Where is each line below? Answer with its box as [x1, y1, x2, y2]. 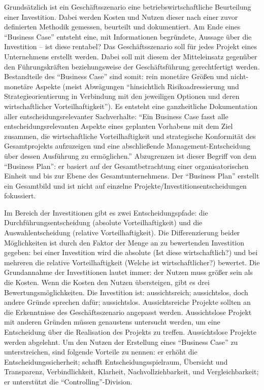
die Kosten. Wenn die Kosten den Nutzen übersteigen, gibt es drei [4, 277, 210, 288]
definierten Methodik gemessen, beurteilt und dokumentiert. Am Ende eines [4, 21, 241, 32]
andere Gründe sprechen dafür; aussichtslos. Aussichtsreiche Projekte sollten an [4, 297, 251, 307]
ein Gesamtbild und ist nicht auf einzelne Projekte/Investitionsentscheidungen [4, 180, 247, 191]
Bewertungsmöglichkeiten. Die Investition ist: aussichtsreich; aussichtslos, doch [4, 287, 248, 297]
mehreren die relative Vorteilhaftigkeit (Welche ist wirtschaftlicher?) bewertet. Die [4, 257, 260, 267]
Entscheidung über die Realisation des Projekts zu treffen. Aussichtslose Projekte [4, 327, 256, 337]
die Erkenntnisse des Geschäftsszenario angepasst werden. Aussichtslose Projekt [4, 306, 252, 317]
